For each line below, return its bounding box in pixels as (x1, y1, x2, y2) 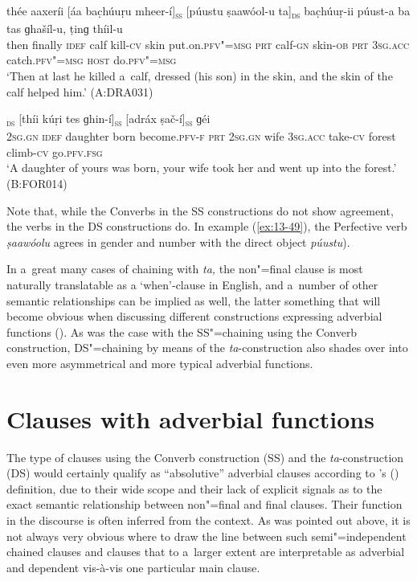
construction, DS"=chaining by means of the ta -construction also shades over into (6, 339, 408, 356)
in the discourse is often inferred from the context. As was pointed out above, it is (6, 512, 411, 529)
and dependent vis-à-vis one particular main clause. (6, 558, 260, 575)
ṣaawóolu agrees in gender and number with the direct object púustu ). (6, 233, 350, 250)
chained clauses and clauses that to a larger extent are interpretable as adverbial (6, 543, 405, 560)
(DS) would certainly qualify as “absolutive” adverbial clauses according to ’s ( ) (6, 464, 399, 481)
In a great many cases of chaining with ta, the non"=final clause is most (6, 260, 363, 277)
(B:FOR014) (6, 175, 67, 191)
